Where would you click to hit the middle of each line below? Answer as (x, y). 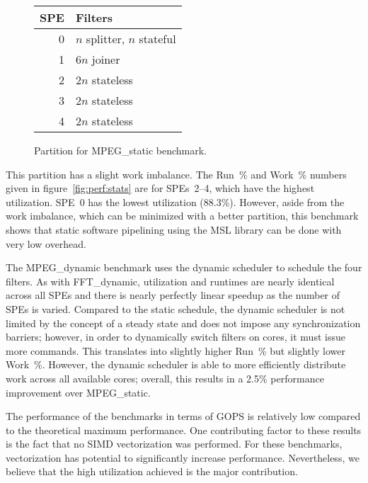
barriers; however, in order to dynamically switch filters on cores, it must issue (176, 337)
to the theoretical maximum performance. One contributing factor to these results (184, 430)
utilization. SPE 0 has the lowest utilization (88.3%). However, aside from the (175, 201)
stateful (157, 39)
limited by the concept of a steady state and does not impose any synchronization (183, 323)
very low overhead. (46, 243)
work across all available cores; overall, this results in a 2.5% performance (165, 378)
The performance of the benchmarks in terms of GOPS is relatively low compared (183, 416)
